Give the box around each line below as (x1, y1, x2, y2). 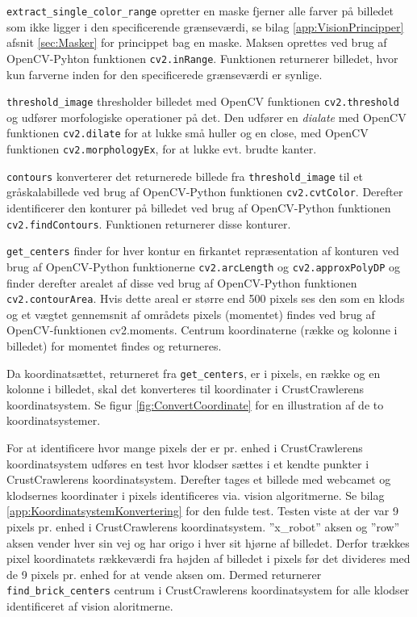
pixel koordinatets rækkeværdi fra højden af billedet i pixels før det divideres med (6, 550, 411, 567)
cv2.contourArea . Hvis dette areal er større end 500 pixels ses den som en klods (6, 290, 405, 307)
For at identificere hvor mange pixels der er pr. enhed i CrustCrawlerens (6, 439, 363, 455)
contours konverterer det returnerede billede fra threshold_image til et (6, 167, 363, 184)
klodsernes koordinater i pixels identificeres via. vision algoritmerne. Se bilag (6, 486, 385, 503)
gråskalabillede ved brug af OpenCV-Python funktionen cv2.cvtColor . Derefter (6, 183, 403, 200)
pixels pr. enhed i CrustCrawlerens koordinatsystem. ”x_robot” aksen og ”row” (6, 518, 400, 535)
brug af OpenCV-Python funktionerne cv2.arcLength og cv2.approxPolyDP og (6, 258, 400, 275)
